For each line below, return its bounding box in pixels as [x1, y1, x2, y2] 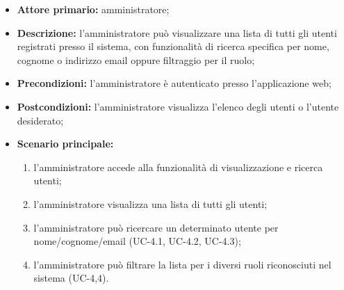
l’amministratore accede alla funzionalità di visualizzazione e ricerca [33, 159, 323, 174]
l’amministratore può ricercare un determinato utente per [33, 220, 279, 234]
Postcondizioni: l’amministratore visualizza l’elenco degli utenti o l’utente [17, 99, 339, 113]
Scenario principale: [17, 136, 114, 151]
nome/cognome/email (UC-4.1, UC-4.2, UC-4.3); [33, 234, 241, 248]
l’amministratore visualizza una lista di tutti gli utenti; [33, 196, 268, 211]
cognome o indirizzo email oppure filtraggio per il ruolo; [17, 52, 255, 67]
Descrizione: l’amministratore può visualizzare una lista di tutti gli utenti [17, 25, 337, 40]
